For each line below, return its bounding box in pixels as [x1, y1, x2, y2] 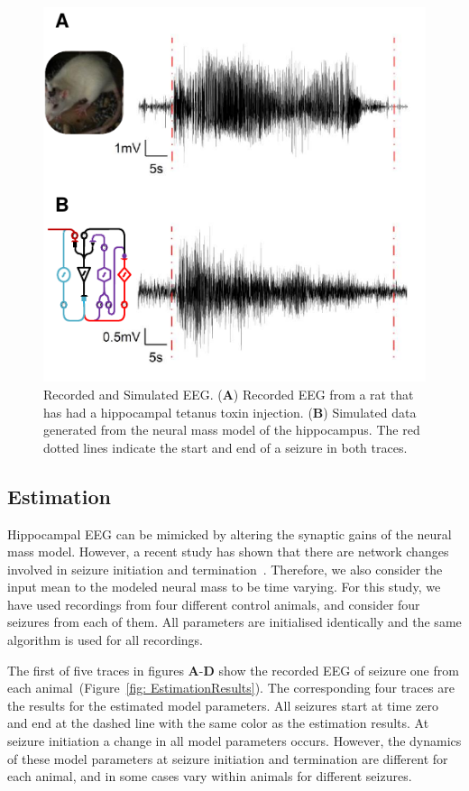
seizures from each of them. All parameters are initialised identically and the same [7, 612, 462, 631]
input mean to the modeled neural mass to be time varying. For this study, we [7, 577, 441, 596]
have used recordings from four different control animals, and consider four [7, 594, 420, 613]
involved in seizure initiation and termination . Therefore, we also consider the [7, 559, 443, 578]
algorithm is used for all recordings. [7, 630, 204, 649]
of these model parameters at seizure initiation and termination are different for [7, 749, 448, 768]
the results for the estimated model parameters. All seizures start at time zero [7, 695, 438, 714]
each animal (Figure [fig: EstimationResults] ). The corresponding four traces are [7, 678, 455, 697]
